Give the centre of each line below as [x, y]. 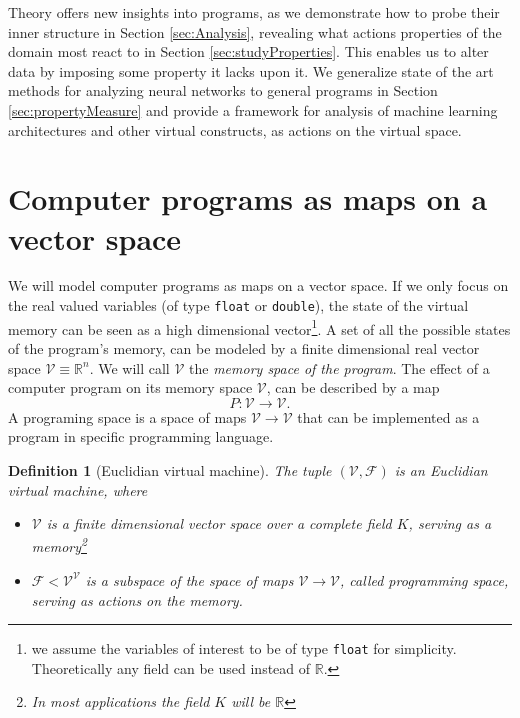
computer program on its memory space [130, 387]
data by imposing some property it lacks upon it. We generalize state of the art [251, 70]
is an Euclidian [441, 469]
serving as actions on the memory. [137, 599]
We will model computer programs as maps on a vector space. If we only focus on [258, 285]
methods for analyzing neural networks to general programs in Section [223, 90]
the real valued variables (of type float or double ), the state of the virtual [238, 305]
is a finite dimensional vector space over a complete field [219, 523]
